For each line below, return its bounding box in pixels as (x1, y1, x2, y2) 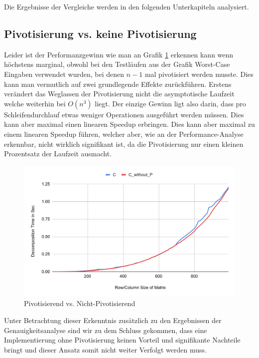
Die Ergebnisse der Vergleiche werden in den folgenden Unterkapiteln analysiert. (4, 1, 249, 11)
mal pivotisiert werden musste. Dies (144, 68, 254, 79)
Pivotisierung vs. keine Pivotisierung (4, 25, 197, 41)
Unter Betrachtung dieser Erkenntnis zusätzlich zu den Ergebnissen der (4, 315, 222, 326)
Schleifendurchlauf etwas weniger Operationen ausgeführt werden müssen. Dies (4, 109, 244, 119)
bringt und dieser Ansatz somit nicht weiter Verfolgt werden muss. (4, 344, 207, 355)
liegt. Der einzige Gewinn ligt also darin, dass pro (95, 98, 246, 108)
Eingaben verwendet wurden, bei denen (4, 68, 125, 79)
